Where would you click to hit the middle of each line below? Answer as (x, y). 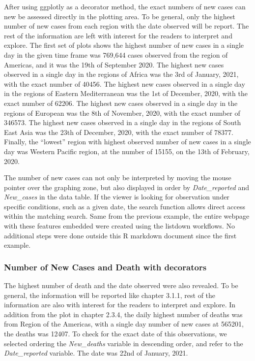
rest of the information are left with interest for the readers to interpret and (118, 35)
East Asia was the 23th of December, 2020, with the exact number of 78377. (119, 132)
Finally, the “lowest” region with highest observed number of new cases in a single (127, 142)
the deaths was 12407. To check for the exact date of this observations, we (115, 334)
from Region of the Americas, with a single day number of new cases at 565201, (124, 324)
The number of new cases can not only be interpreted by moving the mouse (118, 178)
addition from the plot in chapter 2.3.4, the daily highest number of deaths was (123, 314)
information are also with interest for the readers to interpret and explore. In (120, 305)
